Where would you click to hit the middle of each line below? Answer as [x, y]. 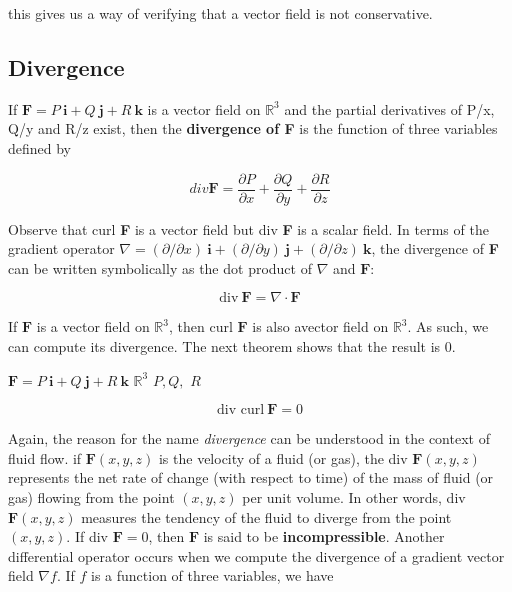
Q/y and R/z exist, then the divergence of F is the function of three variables [253, 128]
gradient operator [61, 248]
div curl [241, 410]
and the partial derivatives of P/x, [389, 108]
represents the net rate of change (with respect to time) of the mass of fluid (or [251, 477]
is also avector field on [320, 326]
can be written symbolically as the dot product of [160, 267]
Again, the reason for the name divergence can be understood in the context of [249, 438]
